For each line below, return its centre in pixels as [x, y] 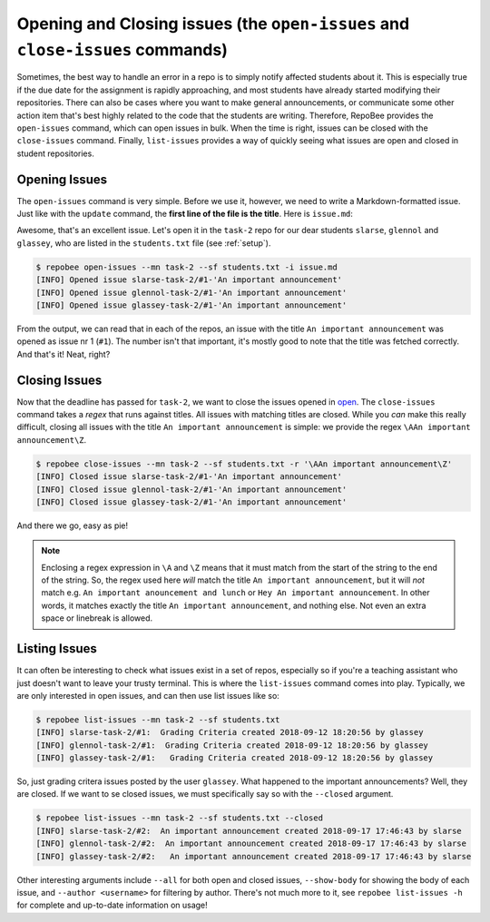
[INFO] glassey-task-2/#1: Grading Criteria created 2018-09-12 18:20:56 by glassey [235, 758]
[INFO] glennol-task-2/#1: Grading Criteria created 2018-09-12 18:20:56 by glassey [232, 745]
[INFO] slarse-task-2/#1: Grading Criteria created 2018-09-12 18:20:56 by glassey [230, 732]
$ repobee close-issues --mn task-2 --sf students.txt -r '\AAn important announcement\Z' [244, 464]
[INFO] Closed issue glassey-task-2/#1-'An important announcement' [191, 502]
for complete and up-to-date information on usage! [112, 905]
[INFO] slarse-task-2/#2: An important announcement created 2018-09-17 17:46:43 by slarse [249, 831]
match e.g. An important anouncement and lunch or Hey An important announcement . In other [235, 593]
